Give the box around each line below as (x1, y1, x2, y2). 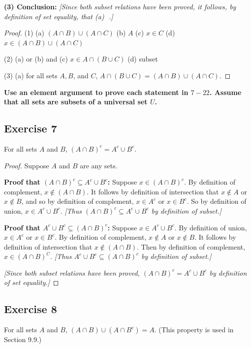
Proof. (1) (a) (4, 28, 44, 38)
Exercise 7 (4, 121, 57, 136)
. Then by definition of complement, (136, 241, 246, 252)
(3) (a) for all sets (4, 70, 58, 80)
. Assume (209, 87, 242, 97)
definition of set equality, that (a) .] (4, 11, 113, 21)
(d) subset (127, 54, 158, 64)
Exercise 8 (4, 301, 57, 316)
